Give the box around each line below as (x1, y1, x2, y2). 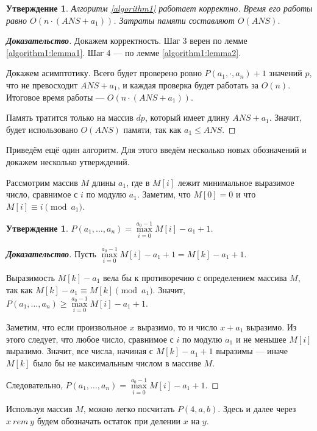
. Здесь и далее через (218, 402, 296, 415)
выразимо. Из (246, 321, 297, 333)
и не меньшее (235, 332, 287, 345)
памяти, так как (123, 123, 182, 135)
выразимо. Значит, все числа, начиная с (6, 344, 154, 357)
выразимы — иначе (216, 344, 288, 357)
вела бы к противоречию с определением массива (103, 271, 287, 283)
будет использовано (6, 123, 78, 135)
